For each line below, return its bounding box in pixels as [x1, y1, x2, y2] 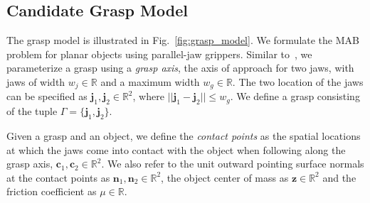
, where [132, 89, 164, 104]
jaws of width [6, 74, 65, 89]
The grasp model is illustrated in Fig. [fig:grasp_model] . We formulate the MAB [6, 33, 359, 48]
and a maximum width [100, 74, 200, 89]
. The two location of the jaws [232, 74, 364, 89]
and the [322, 170, 356, 185]
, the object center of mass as [161, 170, 289, 185]
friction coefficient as [6, 184, 97, 199]
